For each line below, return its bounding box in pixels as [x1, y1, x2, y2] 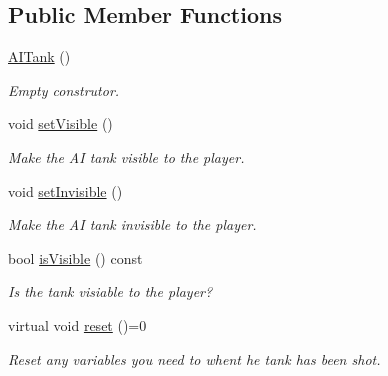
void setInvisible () [8, 180, 123, 201]
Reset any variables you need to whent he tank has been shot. [8, 348, 381, 369]
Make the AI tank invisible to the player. [8, 214, 257, 235]
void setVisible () [8, 113, 113, 134]
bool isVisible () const [8, 247, 143, 268]
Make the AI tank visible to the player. [8, 146, 245, 167]
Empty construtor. [8, 79, 120, 100]
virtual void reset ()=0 [8, 314, 147, 335]
